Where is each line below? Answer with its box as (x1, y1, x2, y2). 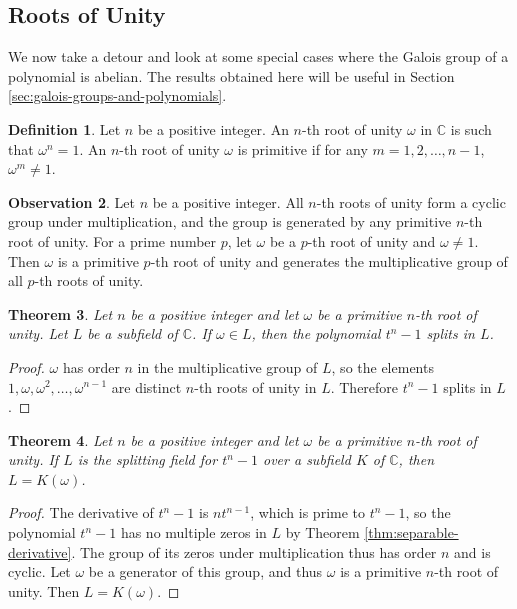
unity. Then (8, 580, 80, 601)
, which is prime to (250, 502, 366, 523)
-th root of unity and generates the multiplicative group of (150, 250, 508, 271)
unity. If (8, 449, 59, 470)
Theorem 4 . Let (8, 429, 113, 450)
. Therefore (330, 376, 399, 397)
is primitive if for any (237, 138, 368, 159)
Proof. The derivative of (8, 502, 154, 523)
